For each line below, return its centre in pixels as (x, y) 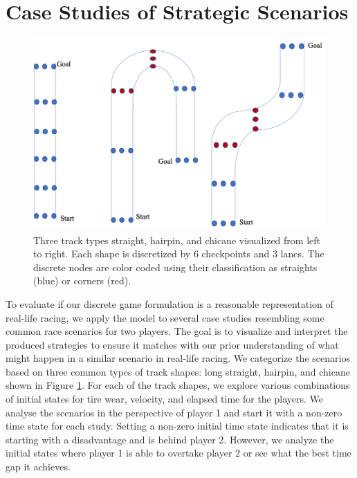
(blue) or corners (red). (82, 281)
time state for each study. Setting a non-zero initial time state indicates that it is (177, 426)
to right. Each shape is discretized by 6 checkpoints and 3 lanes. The (179, 254)
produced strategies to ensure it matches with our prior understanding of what (172, 344)
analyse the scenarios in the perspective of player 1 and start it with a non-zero (174, 412)
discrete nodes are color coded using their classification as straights (175, 267)
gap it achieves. (38, 467)
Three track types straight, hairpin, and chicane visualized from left (177, 240)
